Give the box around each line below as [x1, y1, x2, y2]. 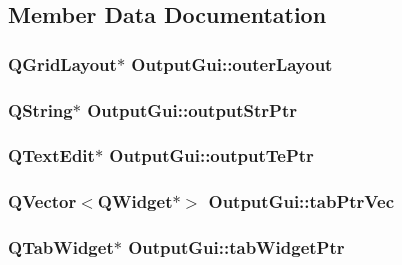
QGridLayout [8, 51, 117, 76]
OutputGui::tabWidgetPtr [128, 235, 345, 260]
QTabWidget [8, 235, 114, 260]
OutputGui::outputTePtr [109, 143, 314, 168]
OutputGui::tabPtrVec [208, 189, 394, 214]
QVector [8, 189, 77, 214]
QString [8, 97, 73, 122]
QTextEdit [8, 143, 95, 168]
